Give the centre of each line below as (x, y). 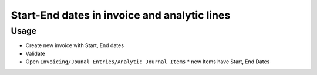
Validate (35, 53)
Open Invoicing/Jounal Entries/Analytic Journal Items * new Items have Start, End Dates (148, 62)
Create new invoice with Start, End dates (75, 45)
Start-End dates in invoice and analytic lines (121, 15)
